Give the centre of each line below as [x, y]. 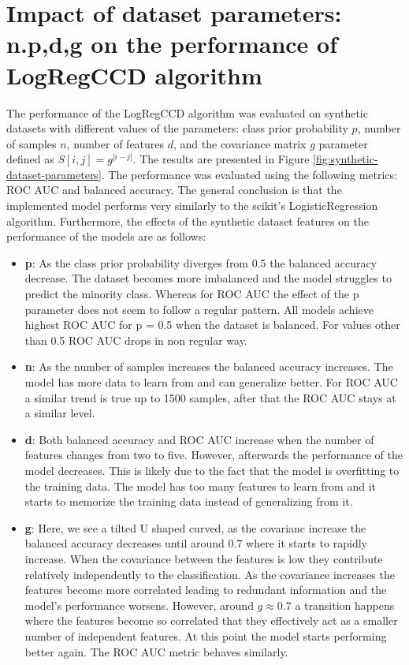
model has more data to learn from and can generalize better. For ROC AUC [211, 382]
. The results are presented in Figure [221, 159]
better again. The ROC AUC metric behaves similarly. [156, 651]
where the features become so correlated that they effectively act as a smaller [211, 620]
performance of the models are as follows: [106, 236]
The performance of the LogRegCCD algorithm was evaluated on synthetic [187, 112]
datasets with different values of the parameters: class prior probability [177, 128]
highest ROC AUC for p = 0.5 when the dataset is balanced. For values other [212, 325]
